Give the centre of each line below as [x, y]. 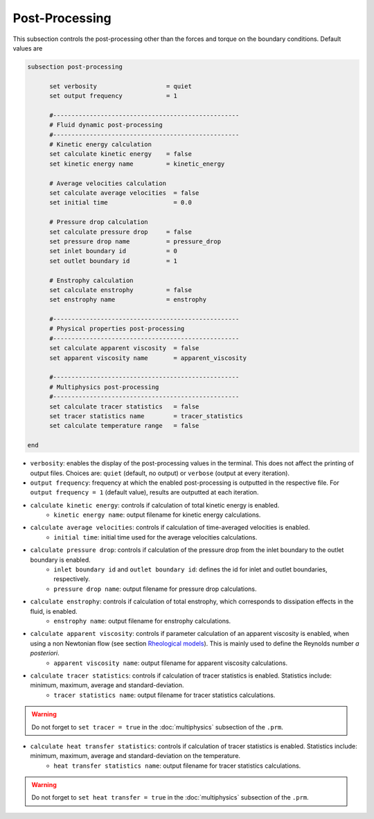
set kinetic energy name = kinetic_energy [137, 164]
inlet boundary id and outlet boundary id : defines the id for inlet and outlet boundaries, [190, 569]
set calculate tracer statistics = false [124, 406]
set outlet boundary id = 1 [114, 261]
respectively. [72, 579]
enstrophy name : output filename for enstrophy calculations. [142, 621]
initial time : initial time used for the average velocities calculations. [155, 537]
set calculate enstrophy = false [121, 290]
